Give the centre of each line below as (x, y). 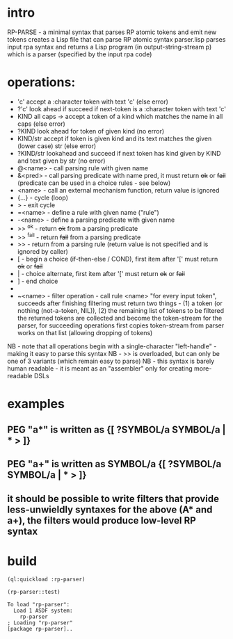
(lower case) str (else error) (57, 146)
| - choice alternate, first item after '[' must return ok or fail (101, 274)
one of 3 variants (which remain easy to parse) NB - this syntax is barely (111, 361)
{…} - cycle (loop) (42, 197)
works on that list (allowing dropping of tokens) (85, 333)
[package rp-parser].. (40, 629)
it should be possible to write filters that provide (113, 499)
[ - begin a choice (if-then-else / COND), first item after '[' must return (118, 259)
